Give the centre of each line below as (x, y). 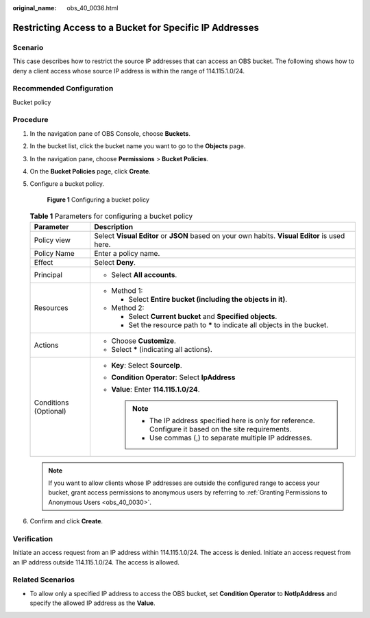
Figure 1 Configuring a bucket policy (98, 200)
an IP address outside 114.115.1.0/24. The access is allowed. (96, 562)
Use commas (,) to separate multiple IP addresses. (231, 438)
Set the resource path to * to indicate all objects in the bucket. (228, 324)
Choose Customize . (143, 341)
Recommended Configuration (63, 88)
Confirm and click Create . (66, 521)
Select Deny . (115, 262)
